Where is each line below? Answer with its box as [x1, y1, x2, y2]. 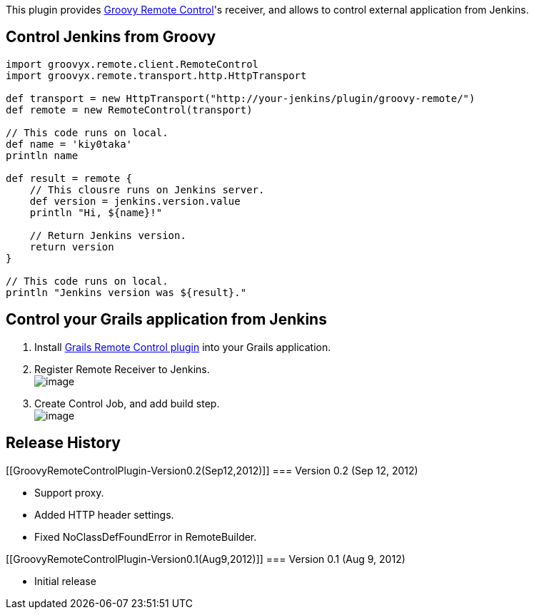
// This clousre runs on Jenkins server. [29, 183, 265, 195]
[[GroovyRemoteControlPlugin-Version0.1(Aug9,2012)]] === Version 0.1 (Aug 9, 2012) [6, 552, 405, 565]
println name [6, 149, 79, 161]
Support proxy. [34, 486, 104, 499]
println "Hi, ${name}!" [29, 206, 163, 218]
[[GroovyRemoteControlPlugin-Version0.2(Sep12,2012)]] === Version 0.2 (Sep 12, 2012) [6, 464, 418, 477]
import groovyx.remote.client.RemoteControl [6, 58, 259, 70]
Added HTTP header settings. [34, 508, 174, 521]
